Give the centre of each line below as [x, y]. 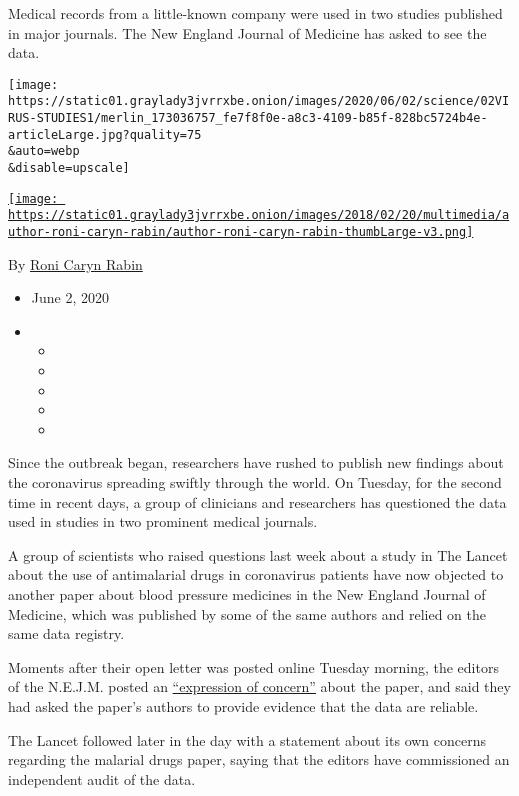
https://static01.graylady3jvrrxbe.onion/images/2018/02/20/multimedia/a [259, 215]
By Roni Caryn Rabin [75, 263]
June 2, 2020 [70, 297]
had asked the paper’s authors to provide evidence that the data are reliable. [243, 705]
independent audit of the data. [102, 778]
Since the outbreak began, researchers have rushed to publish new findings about [256, 462]
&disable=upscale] [69, 168]
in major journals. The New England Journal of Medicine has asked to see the [247, 32]
